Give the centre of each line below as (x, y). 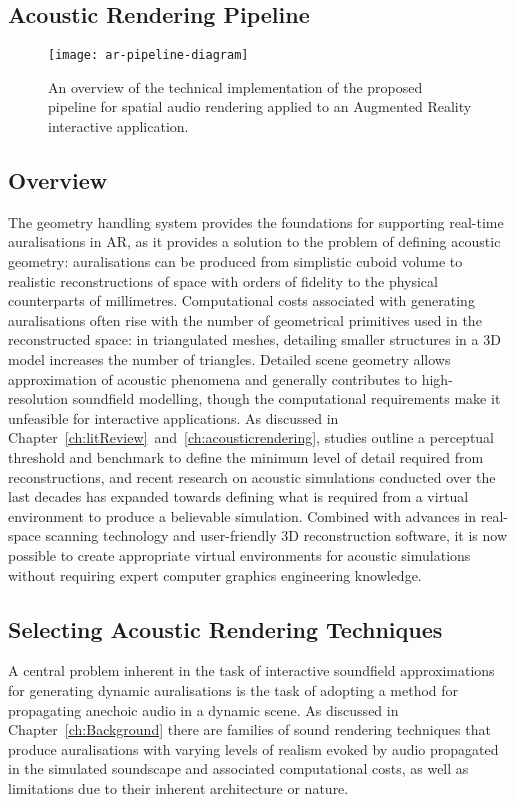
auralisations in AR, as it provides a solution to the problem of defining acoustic (254, 241)
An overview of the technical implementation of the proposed (235, 86)
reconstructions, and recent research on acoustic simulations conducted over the (252, 476)
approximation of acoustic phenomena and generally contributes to (213, 378)
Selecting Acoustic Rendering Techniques (225, 628)
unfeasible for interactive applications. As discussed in (173, 417)
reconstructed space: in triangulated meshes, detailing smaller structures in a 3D (254, 339)
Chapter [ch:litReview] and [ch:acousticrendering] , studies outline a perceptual (251, 437)
